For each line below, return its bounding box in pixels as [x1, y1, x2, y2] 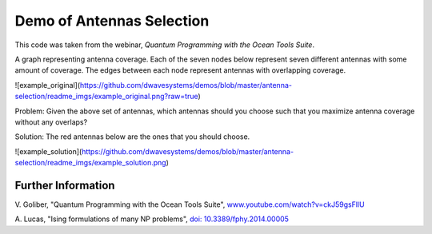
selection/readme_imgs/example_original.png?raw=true [14, 92, 198, 101]
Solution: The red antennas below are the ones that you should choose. [14, 132, 250, 141]
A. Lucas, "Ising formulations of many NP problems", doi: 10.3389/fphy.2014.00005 [14, 214, 290, 224]
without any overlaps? [14, 117, 88, 127]
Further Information [14, 178, 115, 192]
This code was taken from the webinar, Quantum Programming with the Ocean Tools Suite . [14, 40, 315, 50]
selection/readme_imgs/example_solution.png [14, 158, 167, 168]
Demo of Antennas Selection [14, 12, 210, 30]
